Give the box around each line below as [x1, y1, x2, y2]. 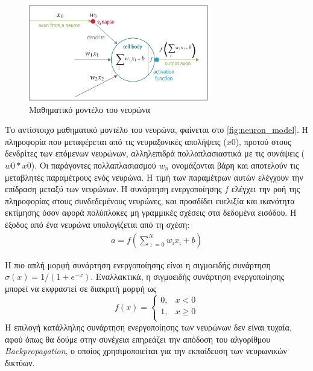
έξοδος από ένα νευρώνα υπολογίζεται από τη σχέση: [5, 218, 190, 230]
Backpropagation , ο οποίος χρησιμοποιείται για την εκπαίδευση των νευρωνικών [5, 344, 287, 357]
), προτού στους [235, 135, 291, 147]
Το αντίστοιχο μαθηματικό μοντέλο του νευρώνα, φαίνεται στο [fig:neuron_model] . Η [5, 123, 309, 136]
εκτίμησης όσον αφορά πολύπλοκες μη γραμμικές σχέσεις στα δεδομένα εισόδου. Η [5, 206, 297, 219]
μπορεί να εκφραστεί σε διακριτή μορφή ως [5, 282, 157, 294]
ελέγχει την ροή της [231, 182, 300, 195]
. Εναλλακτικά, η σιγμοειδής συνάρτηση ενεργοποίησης [90, 270, 285, 283]
